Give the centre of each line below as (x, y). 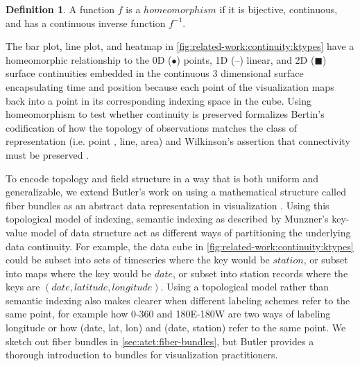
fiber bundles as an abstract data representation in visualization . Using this (168, 205)
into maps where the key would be (79, 273)
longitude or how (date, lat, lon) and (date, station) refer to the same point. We (176, 328)
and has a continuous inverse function (86, 23)
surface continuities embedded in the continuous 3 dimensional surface (155, 73)
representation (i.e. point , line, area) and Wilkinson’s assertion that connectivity (178, 141)
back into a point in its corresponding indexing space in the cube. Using (159, 100)
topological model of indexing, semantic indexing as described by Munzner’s (167, 219)
